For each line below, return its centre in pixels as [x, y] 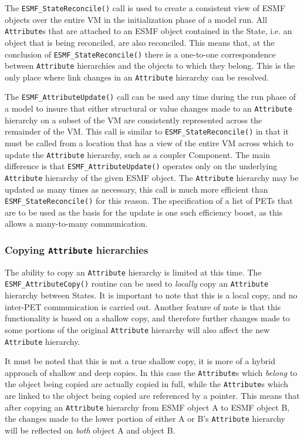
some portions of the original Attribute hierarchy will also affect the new [137, 329]
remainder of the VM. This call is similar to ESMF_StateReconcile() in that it [147, 131]
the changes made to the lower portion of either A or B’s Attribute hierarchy [145, 419]
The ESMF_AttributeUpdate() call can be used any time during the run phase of [151, 97]
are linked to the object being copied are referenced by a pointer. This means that [152, 396]
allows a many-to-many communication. [76, 224]
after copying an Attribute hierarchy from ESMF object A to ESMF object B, [147, 407]
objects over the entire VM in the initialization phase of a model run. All [136, 19]
